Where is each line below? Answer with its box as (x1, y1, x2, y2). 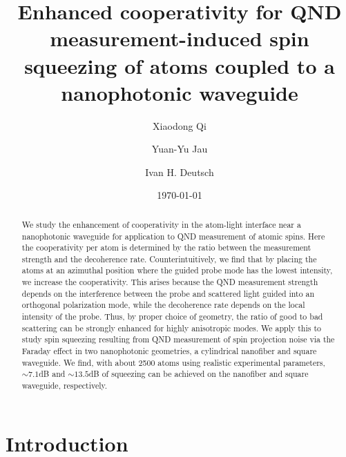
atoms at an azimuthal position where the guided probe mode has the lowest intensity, (21, 264, 333, 276)
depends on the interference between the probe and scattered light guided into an (21, 287, 315, 299)
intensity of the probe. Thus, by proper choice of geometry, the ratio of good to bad (21, 311, 323, 322)
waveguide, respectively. (21, 380, 108, 391)
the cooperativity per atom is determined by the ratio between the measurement (21, 242, 311, 253)
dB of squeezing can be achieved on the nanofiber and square (88, 368, 309, 380)
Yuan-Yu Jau (151, 142, 208, 156)
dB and (39, 368, 66, 380)
